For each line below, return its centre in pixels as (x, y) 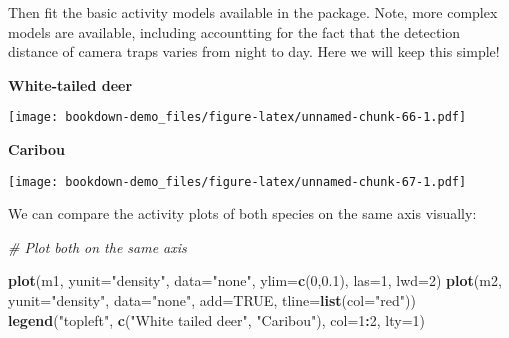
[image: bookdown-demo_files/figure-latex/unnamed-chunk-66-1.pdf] (237, 117)
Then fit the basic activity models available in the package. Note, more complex (253, 12)
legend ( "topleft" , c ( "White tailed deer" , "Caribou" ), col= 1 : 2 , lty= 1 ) (217, 319)
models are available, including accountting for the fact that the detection (234, 31)
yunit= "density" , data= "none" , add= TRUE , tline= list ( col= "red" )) (212, 300)
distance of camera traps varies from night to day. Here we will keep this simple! (254, 51)
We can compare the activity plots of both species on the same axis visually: (242, 213)
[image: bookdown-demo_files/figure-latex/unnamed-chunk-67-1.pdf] (237, 181)
